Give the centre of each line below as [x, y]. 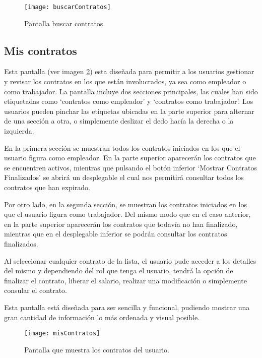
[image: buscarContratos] [68, 7]
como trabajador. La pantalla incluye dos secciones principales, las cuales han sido [131, 91]
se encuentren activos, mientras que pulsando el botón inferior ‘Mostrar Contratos [131, 167]
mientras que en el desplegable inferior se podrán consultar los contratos [116, 234]
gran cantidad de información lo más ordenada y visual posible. [102, 317]
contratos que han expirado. [47, 187]
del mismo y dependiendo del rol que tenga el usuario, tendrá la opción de [119, 271]
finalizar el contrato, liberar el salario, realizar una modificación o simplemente [125, 280]
